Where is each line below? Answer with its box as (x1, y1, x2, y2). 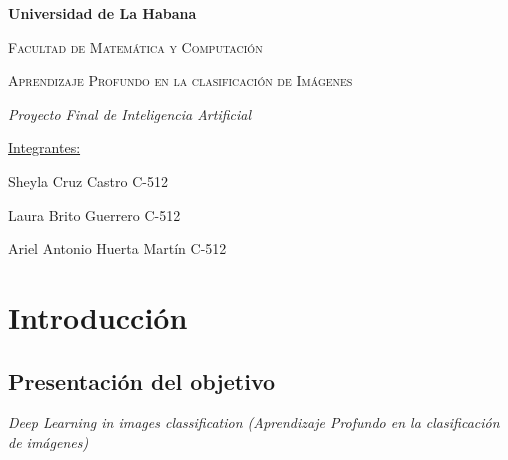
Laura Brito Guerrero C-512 (8, 204, 181, 225)
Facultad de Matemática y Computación (8, 36, 263, 57)
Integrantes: (8, 137, 81, 158)
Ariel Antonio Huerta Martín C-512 (8, 238, 227, 259)
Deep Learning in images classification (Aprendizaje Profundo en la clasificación (8, 412, 500, 433)
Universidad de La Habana (8, 3, 197, 23)
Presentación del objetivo (8, 365, 276, 396)
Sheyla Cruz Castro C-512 (8, 170, 168, 191)
